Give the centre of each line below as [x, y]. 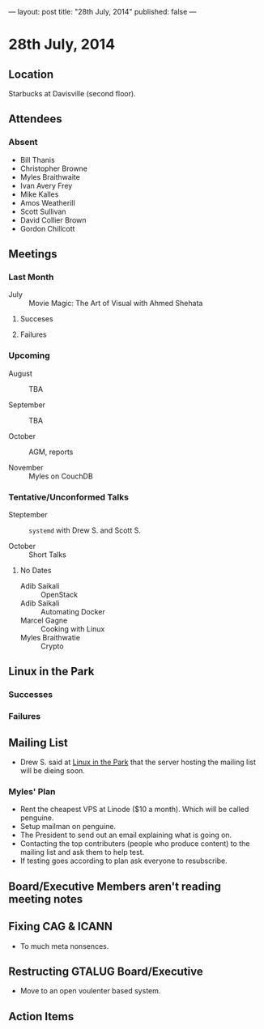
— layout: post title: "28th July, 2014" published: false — [102, 12]
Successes [31, 695]
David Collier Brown [53, 220]
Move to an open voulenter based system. [90, 991]
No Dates [36, 570]
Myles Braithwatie [50, 637]
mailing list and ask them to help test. [82, 853]
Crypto [52, 646]
